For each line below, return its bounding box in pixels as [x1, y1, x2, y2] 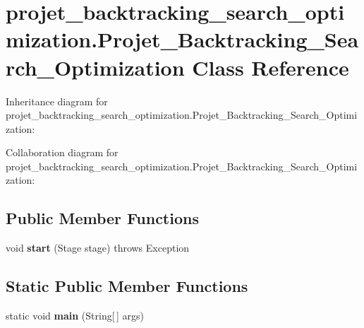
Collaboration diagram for [6, 145, 119, 160]
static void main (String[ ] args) [6, 308, 144, 323]
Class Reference [192, 52, 349, 81]
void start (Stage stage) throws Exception [6, 240, 190, 255]
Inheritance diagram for [6, 93, 108, 108]
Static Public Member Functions [6, 275, 248, 297]
